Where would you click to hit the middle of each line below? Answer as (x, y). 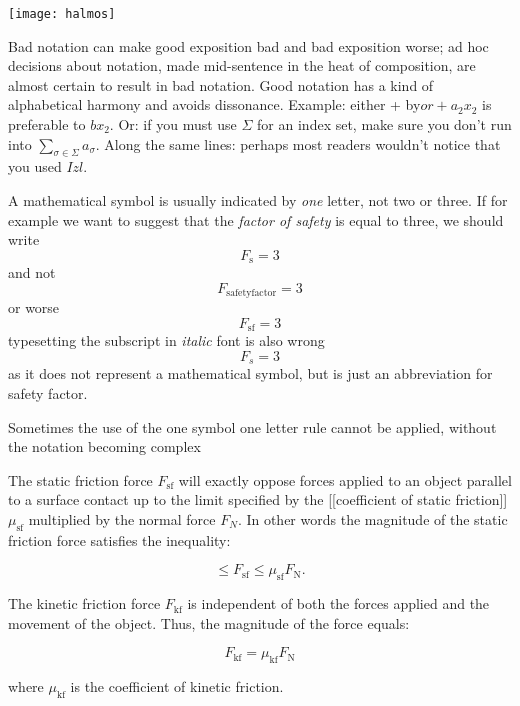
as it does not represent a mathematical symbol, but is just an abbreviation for (250, 373)
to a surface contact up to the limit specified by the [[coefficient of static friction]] (258, 499)
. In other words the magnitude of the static (372, 518)
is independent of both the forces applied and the (338, 603)
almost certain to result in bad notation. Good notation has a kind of (221, 84)
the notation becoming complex (104, 446)
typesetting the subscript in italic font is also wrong (166, 340)
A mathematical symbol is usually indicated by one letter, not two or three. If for (258, 200)
